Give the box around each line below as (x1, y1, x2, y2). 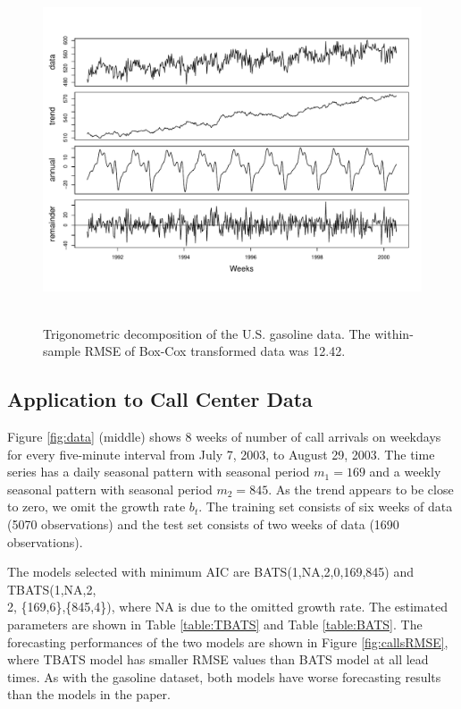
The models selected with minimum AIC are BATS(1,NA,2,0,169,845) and (7, 562, 414, 581)
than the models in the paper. (7, 685, 171, 704)
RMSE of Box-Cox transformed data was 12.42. (84, 342, 346, 360)
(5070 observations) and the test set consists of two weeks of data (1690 (7, 514, 399, 533)
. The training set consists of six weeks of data (198, 497, 453, 516)
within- (374, 324, 414, 342)
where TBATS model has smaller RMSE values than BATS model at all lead (7, 650, 429, 669)
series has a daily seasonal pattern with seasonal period (7, 462, 310, 481)
